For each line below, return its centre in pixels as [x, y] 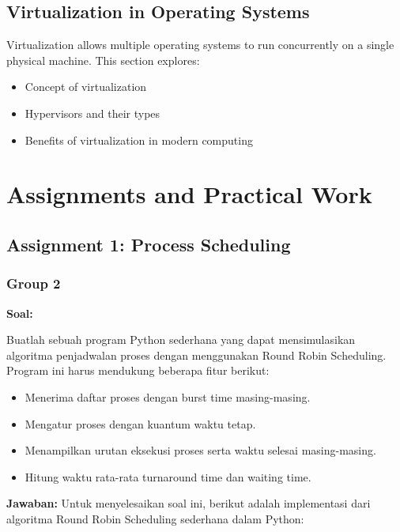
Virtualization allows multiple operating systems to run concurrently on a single [200, 45]
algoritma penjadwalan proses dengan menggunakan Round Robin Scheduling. [196, 355]
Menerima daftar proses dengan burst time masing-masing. [168, 396]
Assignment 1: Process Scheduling [149, 244]
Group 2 [34, 283]
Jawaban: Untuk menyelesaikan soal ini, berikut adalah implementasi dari [189, 503]
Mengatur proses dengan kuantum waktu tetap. [140, 423]
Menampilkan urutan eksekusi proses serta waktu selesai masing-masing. [200, 450]
